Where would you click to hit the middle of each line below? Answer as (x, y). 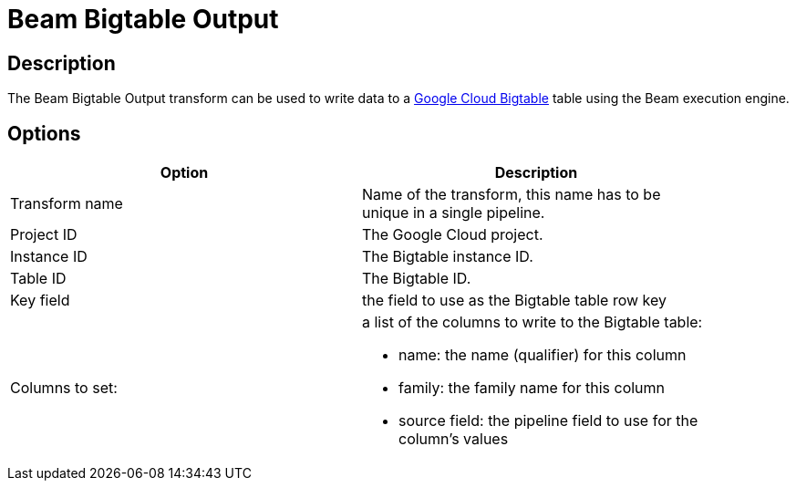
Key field (40, 301)
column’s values (454, 439)
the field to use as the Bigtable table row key (515, 301)
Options (44, 133)
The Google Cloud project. (453, 235)
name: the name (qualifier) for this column (543, 355)
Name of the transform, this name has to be (512, 195)
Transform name (67, 204)
